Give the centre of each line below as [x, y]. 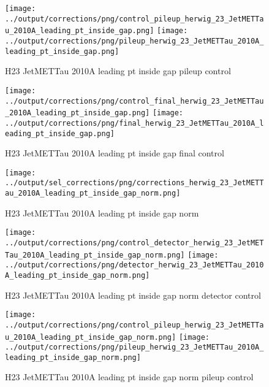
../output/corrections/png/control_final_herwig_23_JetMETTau [134, 101]
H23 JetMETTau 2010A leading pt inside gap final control [115, 153]
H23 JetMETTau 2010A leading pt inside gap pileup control [118, 71]
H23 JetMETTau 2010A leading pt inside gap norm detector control [133, 295]
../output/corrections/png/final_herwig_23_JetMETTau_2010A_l [134, 123]
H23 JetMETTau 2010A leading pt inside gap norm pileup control [129, 377]
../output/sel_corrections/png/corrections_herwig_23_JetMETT [134, 183]
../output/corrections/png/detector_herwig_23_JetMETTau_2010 [134, 265]
